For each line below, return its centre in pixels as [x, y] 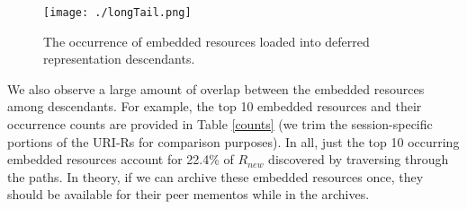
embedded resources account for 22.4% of [121, 159]
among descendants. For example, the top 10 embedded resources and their [215, 106]
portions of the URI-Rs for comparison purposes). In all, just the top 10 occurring [233, 141]
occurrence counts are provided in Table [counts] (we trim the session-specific [220, 124]
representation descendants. [119, 59]
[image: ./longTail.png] [117, 13]
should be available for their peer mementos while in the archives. [189, 194]
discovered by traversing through [359, 159]
